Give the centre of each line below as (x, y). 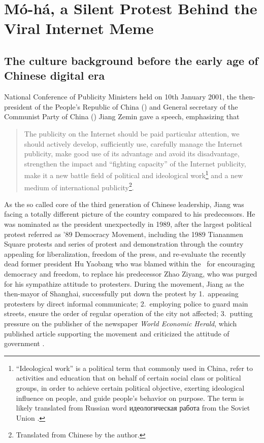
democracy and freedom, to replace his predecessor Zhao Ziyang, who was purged (131, 273)
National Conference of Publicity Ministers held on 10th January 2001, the (121, 97)
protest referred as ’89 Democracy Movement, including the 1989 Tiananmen (124, 234)
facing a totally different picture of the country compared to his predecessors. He (130, 214)
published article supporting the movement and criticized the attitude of (117, 333)
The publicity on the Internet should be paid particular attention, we (132, 133)
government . (24, 343)
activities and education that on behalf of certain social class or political (128, 378)
